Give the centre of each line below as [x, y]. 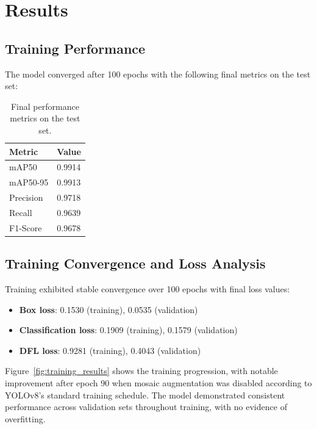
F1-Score [26, 227]
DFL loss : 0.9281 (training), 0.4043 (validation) [110, 350]
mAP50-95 [29, 182]
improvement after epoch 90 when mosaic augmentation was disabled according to [158, 383]
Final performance [45, 106]
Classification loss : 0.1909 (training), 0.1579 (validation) [128, 330]
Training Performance [75, 48]
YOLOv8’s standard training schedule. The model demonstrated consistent [145, 395]
